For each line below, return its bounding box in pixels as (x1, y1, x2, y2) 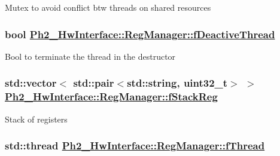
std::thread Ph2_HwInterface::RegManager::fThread (5, 138, 265, 153)
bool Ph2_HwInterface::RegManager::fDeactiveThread (5, 26, 275, 41)
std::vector (5, 75, 57, 90)
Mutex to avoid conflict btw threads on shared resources (5, 1, 211, 13)
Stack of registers (5, 112, 68, 125)
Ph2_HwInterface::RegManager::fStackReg (5, 89, 218, 104)
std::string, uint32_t (127, 75, 228, 90)
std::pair (73, 75, 114, 90)
